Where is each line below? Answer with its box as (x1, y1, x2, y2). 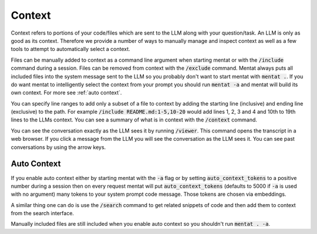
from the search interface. (11, 210, 75, 217)
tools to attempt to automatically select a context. (11, 46, 130, 53)
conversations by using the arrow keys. (11, 144, 106, 151)
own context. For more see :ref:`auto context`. (11, 89, 122, 96)
